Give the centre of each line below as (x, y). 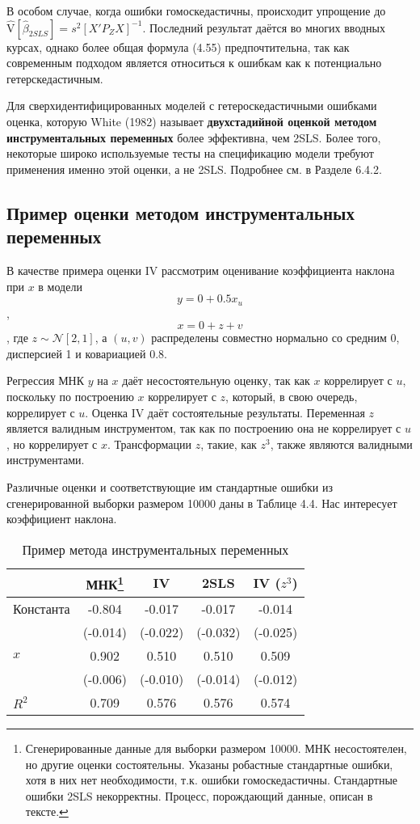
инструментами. (46, 460)
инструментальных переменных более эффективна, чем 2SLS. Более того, (194, 137)
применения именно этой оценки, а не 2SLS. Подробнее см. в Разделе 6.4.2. (194, 169)
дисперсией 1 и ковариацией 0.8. (87, 353)
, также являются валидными (341, 444)
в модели (60, 286)
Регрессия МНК (46, 380)
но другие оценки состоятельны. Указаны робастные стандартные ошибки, (209, 764)
